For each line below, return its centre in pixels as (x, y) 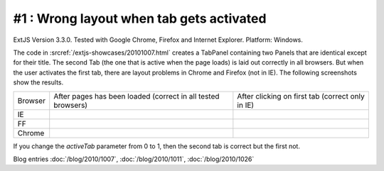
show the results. (38, 82)
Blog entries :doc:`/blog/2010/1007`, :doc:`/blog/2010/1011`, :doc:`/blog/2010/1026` (134, 159)
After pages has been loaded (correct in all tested (137, 96)
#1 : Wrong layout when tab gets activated (140, 18)
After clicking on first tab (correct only (301, 96)
